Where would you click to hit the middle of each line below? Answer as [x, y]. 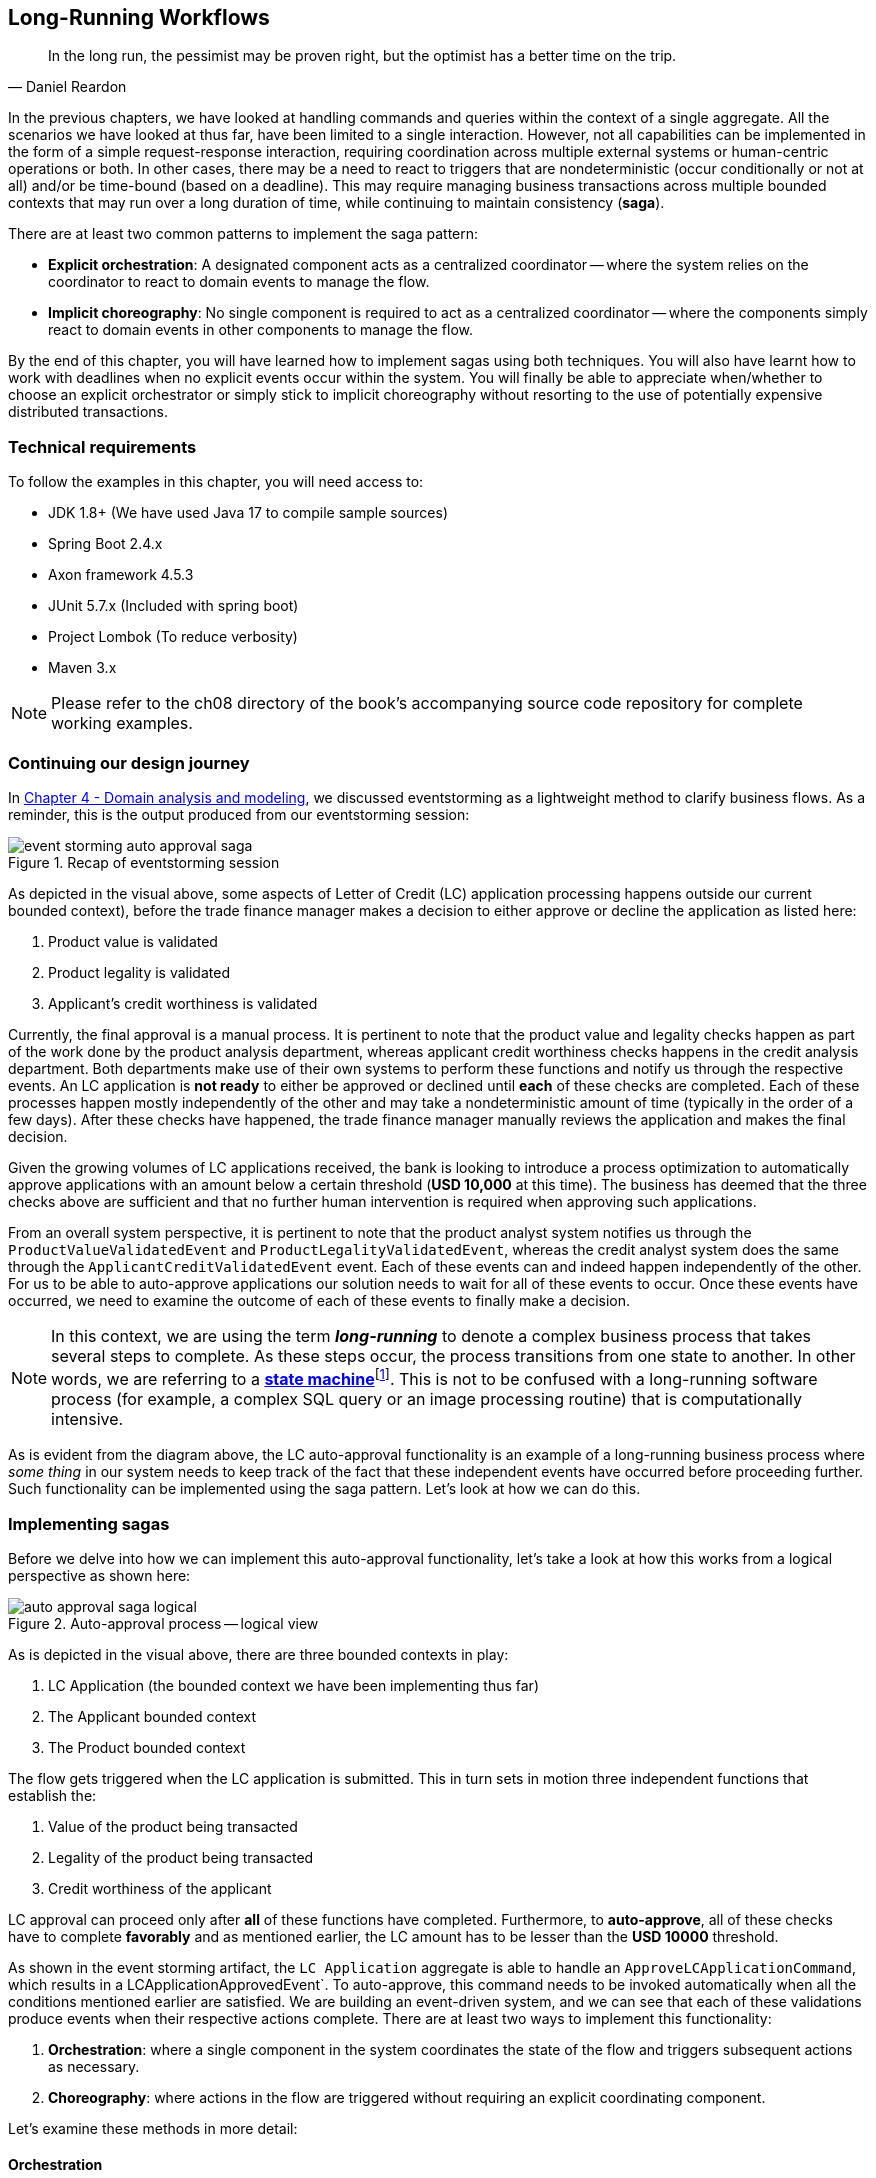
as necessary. [94, 2066]
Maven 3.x [82, 668]
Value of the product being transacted [173, 1826]
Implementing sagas [89, 1523]
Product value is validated [133, 941]
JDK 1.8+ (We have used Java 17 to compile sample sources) [248, 513]
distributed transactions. [88, 412]
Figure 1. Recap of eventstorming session [144, 862]
